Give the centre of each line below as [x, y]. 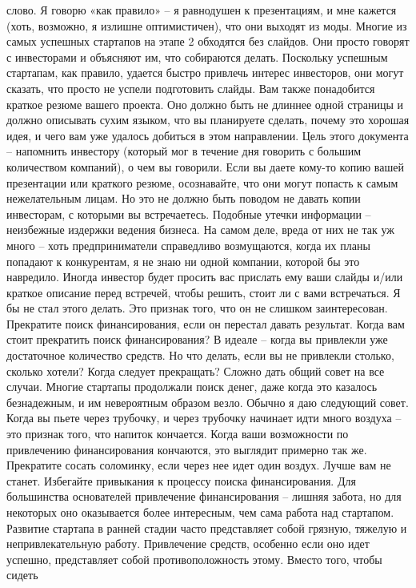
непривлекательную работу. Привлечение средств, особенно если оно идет [188, 544]
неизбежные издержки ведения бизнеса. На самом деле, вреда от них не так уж [200, 230]
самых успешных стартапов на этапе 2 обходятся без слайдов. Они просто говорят [208, 41]
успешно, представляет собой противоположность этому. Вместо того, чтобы [194, 559]
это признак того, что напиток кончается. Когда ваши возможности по [178, 434]
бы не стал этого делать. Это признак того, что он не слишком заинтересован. [197, 308]
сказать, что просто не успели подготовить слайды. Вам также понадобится [191, 88]
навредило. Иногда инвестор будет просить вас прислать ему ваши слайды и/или [205, 277]
